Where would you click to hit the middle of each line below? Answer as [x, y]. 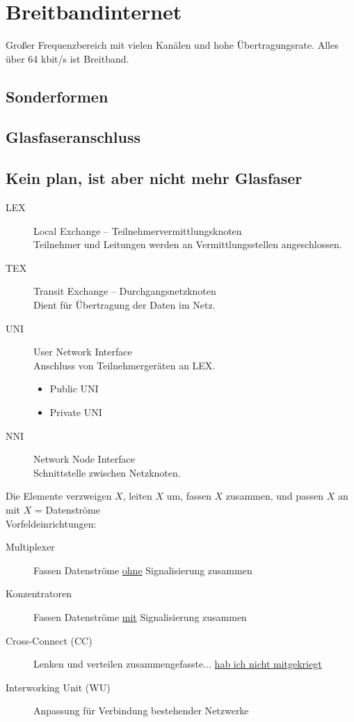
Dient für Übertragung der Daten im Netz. [124, 305]
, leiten [137, 496]
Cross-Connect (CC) [49, 640]
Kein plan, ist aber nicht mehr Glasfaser [154, 178]
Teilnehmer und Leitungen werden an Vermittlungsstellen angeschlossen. [188, 244]
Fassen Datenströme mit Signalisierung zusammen [140, 616]
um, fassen [189, 496]
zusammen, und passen [275, 496]
